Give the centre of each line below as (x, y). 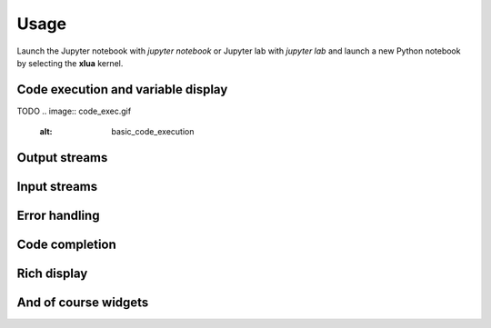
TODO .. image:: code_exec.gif (74, 111)
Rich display (52, 274)
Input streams (57, 187)
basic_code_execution (153, 132)
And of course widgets (83, 303)
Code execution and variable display (122, 89)
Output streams (62, 158)
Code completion (67, 245)
